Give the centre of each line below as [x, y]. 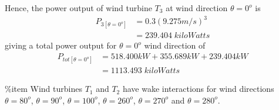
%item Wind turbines [43, 89]
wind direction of [175, 45]
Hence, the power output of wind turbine [78, 8]
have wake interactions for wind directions [198, 89]
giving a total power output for [61, 45]
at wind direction [197, 8]
